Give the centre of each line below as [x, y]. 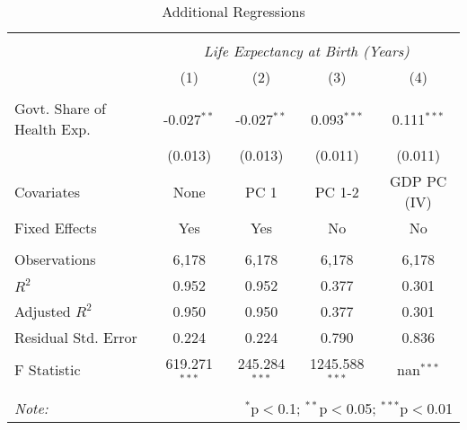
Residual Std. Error [76, 337]
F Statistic [48, 370]
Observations [55, 259]
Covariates [48, 191]
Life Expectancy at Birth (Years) [306, 51]
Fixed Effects [56, 228]
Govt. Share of [60, 108]
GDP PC [418, 181]
